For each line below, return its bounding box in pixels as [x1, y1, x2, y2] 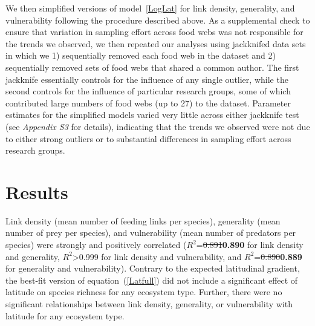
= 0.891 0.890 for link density [196, 238, 304, 251]
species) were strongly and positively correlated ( [5, 238, 187, 251]
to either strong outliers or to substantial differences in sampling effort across [5, 132, 291, 145]
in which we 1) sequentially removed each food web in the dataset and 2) [5, 49, 276, 62]
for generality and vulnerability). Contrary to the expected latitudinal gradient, [5, 262, 300, 275]
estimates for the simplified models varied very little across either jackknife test [5, 108, 299, 121]
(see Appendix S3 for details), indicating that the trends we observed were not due [5, 120, 310, 132]
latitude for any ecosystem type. [5, 309, 125, 322]
